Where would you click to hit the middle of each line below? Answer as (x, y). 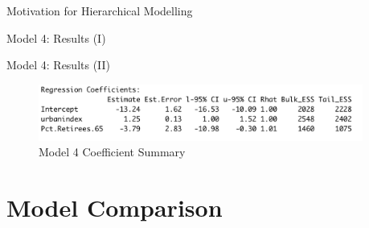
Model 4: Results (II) (59, 65)
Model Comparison (115, 207)
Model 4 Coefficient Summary (112, 152)
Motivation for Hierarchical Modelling (100, 10)
